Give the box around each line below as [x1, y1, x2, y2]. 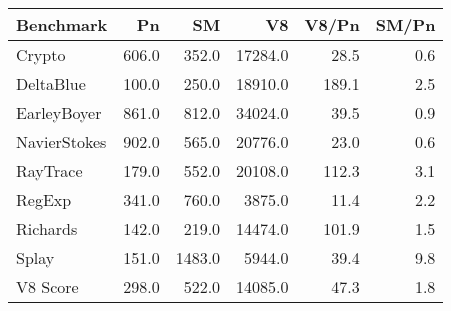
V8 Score [16, 275, 79, 298]
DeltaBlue [16, 72, 86, 95]
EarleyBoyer [16, 101, 102, 124]
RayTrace [16, 159, 83, 182]
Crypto [16, 43, 66, 66]
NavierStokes [16, 130, 107, 153]
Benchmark [16, 13, 108, 36]
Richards [16, 217, 78, 240]
